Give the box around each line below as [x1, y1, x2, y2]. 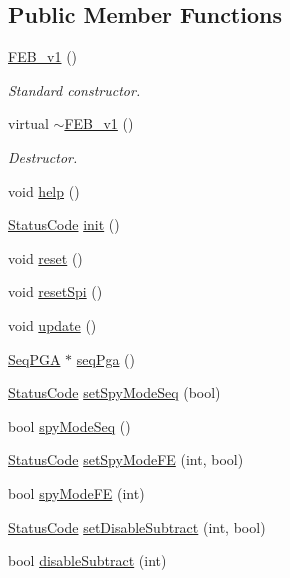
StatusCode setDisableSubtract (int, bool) [8, 516, 266, 537]
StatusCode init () [8, 214, 120, 235]
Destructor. [8, 146, 78, 167]
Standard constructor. [8, 79, 141, 100]
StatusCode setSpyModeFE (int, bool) [8, 449, 244, 470]
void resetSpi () [8, 281, 103, 302]
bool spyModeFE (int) [8, 482, 145, 503]
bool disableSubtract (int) [8, 550, 167, 571]
